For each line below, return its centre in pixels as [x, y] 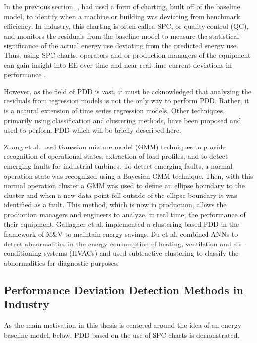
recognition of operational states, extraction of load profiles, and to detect [116, 156]
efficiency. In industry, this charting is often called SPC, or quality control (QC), [126, 26]
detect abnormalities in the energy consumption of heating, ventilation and [118, 243]
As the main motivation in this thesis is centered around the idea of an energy [123, 325]
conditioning [23, 253]
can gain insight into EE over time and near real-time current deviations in [118, 65]
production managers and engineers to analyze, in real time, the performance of [125, 214]
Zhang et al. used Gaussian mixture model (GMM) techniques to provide [115, 146]
